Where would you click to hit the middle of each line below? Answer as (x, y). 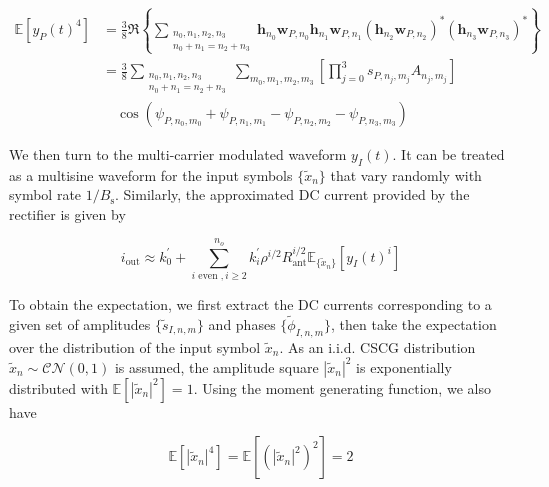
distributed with (58, 387)
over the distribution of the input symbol (135, 346)
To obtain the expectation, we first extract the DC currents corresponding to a (250, 304)
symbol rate (45, 194)
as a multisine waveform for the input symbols (151, 174)
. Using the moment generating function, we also (342, 387)
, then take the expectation (414, 323)
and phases (242, 323)
